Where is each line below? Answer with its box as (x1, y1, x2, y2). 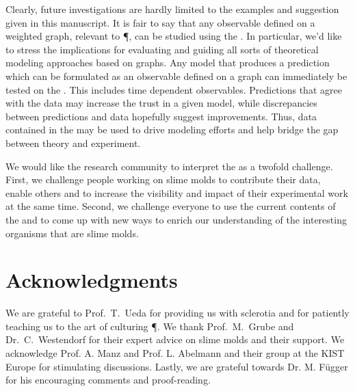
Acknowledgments (5, 266, 178, 294)
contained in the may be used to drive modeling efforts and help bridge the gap (5, 122, 339, 137)
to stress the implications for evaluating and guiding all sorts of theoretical (5, 42, 319, 56)
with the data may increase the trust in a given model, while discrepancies (5, 96, 317, 110)
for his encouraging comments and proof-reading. (5, 373, 211, 387)
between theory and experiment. (5, 135, 141, 150)
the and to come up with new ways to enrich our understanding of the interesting (5, 212, 347, 226)
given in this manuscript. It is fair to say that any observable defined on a (5, 15, 315, 29)
